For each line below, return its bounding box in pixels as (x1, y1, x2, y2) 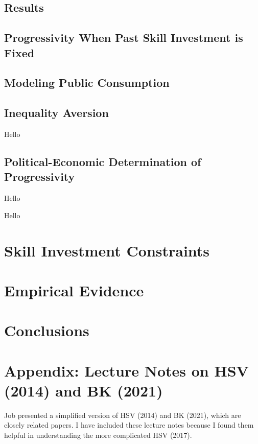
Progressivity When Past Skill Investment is (4, 30, 243, 45)
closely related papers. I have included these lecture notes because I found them (4, 419, 254, 430)
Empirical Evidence (4, 279, 144, 300)
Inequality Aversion (4, 105, 109, 121)
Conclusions (4, 320, 89, 341)
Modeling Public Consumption (4, 75, 170, 90)
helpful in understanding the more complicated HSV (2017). (4, 429, 192, 440)
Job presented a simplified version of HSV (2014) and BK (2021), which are (4, 409, 241, 420)
